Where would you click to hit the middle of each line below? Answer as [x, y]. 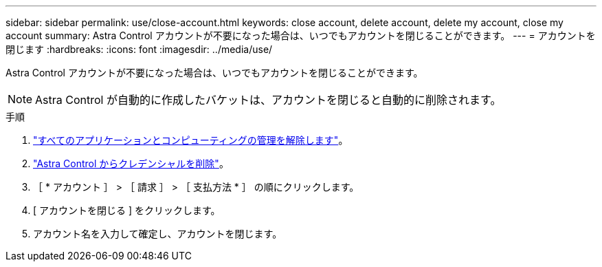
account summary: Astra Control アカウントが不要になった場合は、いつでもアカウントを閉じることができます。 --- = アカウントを [301, 35]
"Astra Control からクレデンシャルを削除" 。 [131, 163]
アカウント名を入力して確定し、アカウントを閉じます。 [158, 234]
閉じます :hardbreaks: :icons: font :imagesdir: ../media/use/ [139, 49]
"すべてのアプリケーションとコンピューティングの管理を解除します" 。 [191, 140]
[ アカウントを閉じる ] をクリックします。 [127, 210]
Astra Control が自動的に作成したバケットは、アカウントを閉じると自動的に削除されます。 [268, 100]
